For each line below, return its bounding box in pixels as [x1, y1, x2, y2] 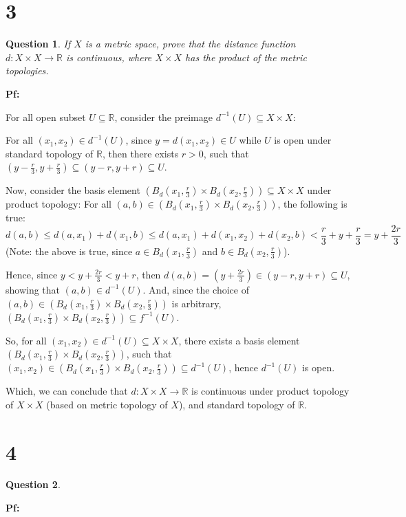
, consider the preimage [114, 109, 213, 124]
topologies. [6, 63, 49, 78]
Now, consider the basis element [6, 183, 140, 197]
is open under [274, 133, 332, 147]
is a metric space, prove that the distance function [85, 36, 296, 51]
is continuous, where [65, 49, 152, 64]
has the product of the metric [185, 49, 307, 64]
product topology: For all [6, 197, 111, 211]
